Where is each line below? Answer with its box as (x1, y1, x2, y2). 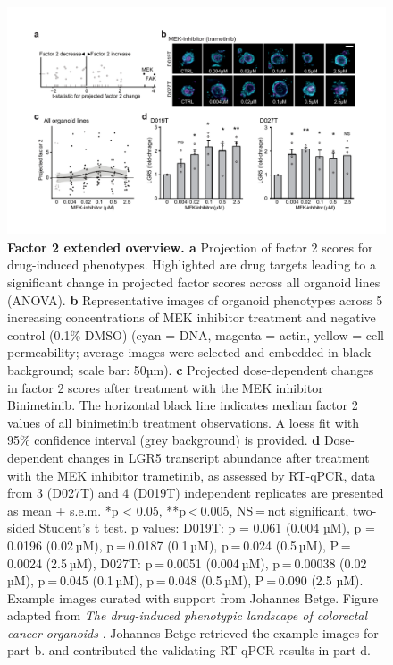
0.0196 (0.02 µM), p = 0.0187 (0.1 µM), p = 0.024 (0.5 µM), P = (7, 535, 351, 554)
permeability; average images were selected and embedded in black (7, 343, 372, 362)
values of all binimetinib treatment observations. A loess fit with (7, 413, 360, 431)
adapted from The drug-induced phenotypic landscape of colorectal (7, 606, 368, 625)
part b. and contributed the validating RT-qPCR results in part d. (7, 641, 371, 660)
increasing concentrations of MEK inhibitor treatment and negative (7, 308, 376, 327)
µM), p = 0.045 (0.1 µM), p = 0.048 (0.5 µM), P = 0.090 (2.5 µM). (7, 571, 364, 590)
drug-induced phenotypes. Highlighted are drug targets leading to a (7, 255, 376, 274)
